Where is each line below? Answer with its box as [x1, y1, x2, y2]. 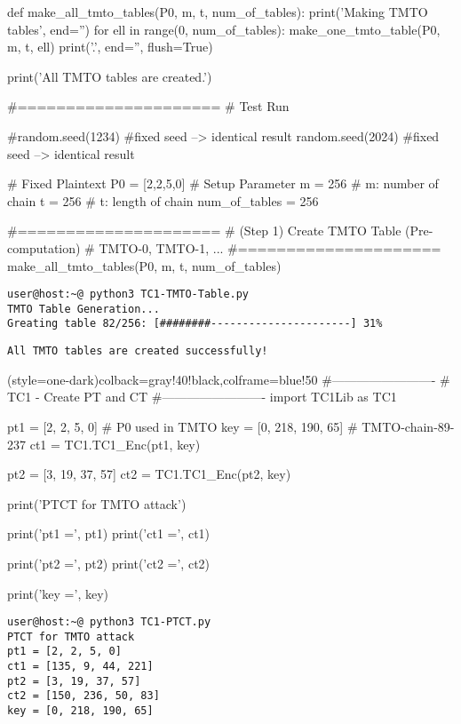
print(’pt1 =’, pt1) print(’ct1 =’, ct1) [7, 524, 211, 543]
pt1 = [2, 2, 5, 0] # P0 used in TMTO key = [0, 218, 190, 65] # [7, 417, 358, 435]
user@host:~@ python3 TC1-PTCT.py [7, 616, 211, 629]
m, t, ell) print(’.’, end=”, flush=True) [7, 37, 213, 56]
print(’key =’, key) [7, 584, 109, 602]
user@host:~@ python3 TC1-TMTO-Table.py [7, 288, 250, 301]
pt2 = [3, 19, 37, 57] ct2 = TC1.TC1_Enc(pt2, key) [7, 465, 291, 483]
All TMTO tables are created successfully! [7, 345, 268, 358]
